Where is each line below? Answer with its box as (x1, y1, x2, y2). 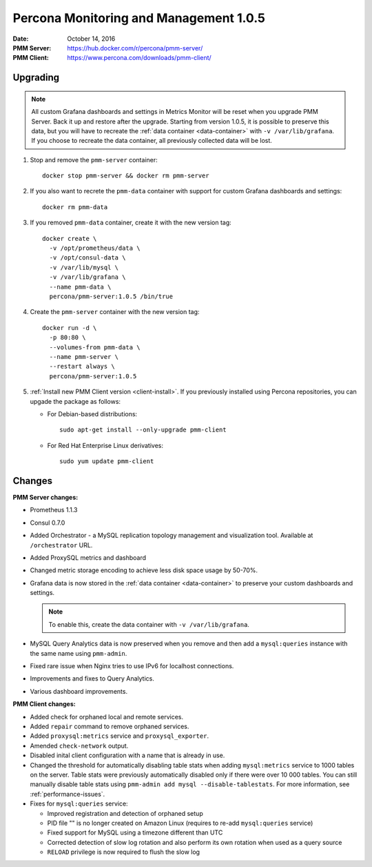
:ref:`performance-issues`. (30, 790, 105, 798)
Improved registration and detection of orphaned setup (47, 809, 203, 817)
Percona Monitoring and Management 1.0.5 (12, 10, 265, 26)
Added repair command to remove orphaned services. (30, 722, 189, 730)
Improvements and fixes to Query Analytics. (30, 674, 154, 683)
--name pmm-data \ (49, 283, 112, 291)
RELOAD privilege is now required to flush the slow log (47, 848, 200, 856)
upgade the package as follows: (30, 397, 121, 405)
